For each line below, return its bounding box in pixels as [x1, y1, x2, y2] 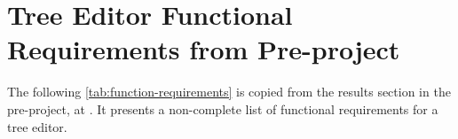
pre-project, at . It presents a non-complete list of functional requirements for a [7, 99, 438, 118]
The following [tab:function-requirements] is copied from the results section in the [7, 82, 451, 101]
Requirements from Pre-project [7, 31, 400, 67]
